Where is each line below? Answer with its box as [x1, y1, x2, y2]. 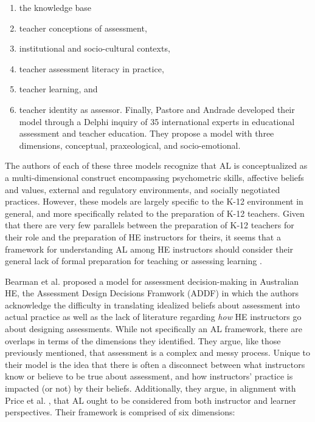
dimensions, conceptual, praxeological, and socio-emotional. [19, 138, 241, 151]
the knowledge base [19, 1, 92, 13]
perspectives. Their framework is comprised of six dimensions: [5, 406, 235, 418]
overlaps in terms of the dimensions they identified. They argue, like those [5, 334, 281, 347]
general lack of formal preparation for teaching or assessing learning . [5, 254, 262, 267]
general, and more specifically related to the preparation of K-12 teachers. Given [5, 206, 305, 219]
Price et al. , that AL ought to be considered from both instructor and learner [5, 393, 296, 406]
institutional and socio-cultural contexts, [19, 42, 170, 55]
